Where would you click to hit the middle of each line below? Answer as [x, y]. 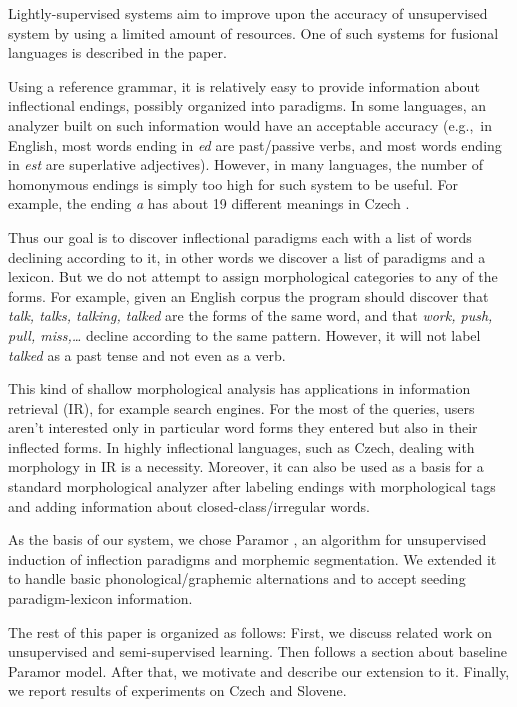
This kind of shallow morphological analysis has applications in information [239, 388]
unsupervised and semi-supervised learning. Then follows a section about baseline [257, 651]
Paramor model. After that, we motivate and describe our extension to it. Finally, [259, 670]
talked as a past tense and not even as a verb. [147, 354]
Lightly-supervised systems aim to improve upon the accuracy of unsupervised [248, 13]
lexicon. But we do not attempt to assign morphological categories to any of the [253, 276]
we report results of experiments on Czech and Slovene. [177, 690]
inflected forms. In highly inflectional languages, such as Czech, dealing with [241, 446]
